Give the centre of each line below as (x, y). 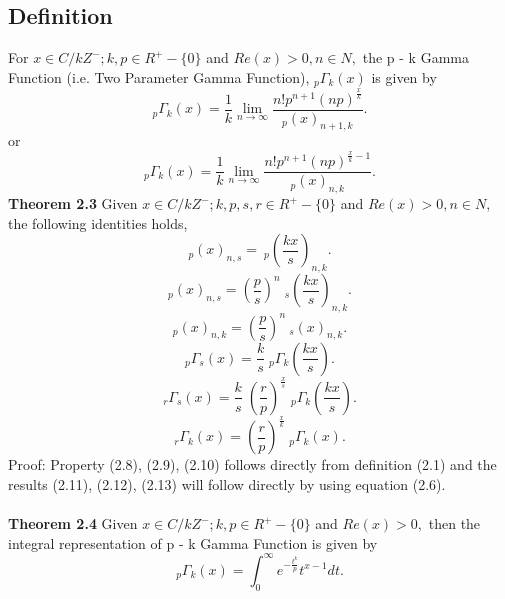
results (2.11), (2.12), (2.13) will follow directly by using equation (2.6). (227, 483)
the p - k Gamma (415, 57)
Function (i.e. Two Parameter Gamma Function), (159, 76)
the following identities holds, (98, 222)
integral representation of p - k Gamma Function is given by (193, 542)
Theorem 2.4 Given (73, 523)
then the (454, 523)
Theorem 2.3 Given (73, 203)
